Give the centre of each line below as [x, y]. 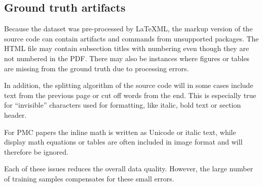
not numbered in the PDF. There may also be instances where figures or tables [127, 58]
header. [15, 114]
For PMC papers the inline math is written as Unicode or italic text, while [120, 132]
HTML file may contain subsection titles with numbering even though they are [127, 48]
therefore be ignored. [36, 151]
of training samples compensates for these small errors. [89, 178]
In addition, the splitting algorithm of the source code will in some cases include [129, 85]
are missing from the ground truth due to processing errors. [97, 68]
